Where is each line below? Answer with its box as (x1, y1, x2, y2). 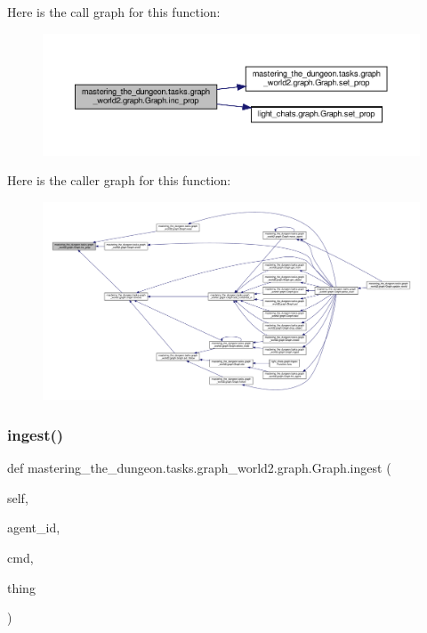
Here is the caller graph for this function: (7, 171, 231, 190)
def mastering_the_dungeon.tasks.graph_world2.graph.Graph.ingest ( (7, 459, 391, 477)
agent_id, (7, 518, 60, 537)
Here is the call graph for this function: (7, 3, 221, 20)
